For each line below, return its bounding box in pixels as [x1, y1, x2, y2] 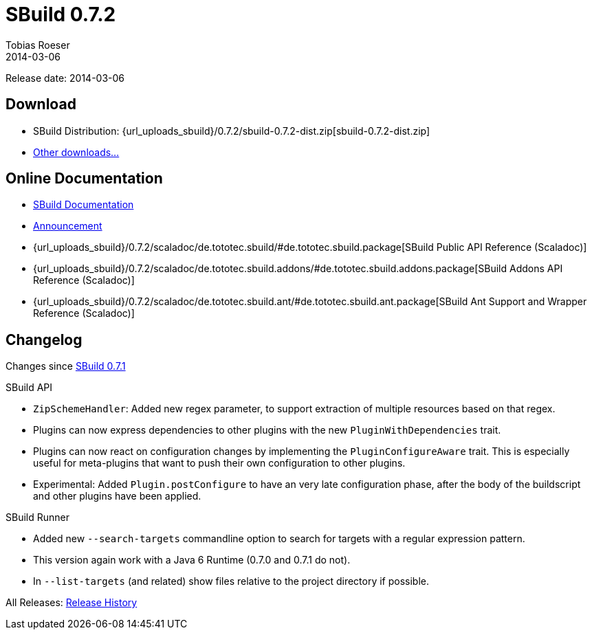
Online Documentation [6, 170, 163, 188]
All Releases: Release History [6, 597, 138, 609]
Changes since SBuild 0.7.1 [6, 360, 126, 372]
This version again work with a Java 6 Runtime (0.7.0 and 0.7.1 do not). [33, 554, 351, 566]
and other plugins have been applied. [33, 490, 201, 502]
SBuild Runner [6, 511, 69, 524]
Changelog [6, 331, 83, 348]
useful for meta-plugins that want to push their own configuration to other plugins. [33, 457, 406, 469]
